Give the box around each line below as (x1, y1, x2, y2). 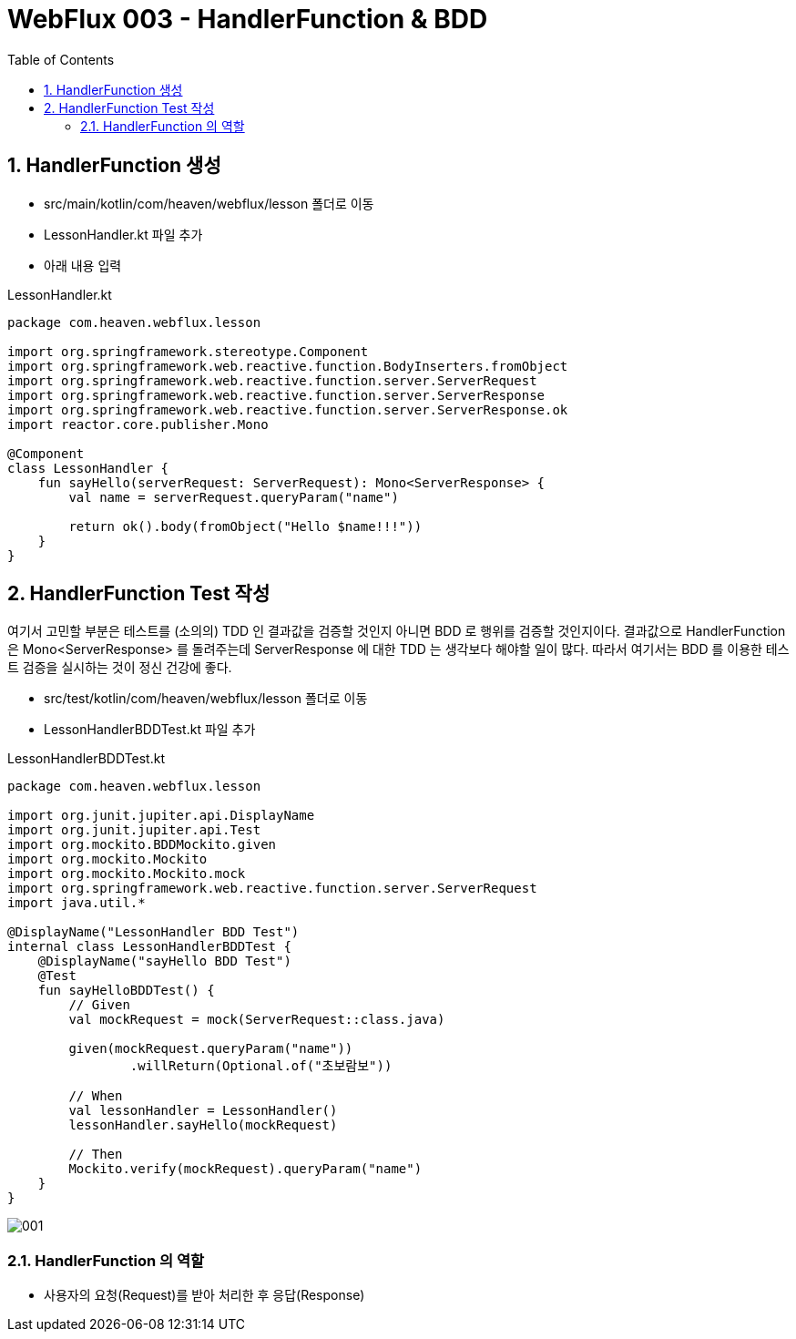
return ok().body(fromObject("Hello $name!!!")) (68, 518, 423, 534)
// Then (68, 1147, 123, 1162)
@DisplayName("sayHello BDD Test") (37, 954, 291, 969)
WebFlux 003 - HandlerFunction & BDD (7, 4, 488, 35)
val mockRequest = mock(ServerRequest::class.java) (68, 1012, 445, 1027)
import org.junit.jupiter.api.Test (7, 823, 261, 838)
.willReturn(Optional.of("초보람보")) (129, 1058, 393, 1074)
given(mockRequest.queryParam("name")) (68, 1041, 353, 1057)
